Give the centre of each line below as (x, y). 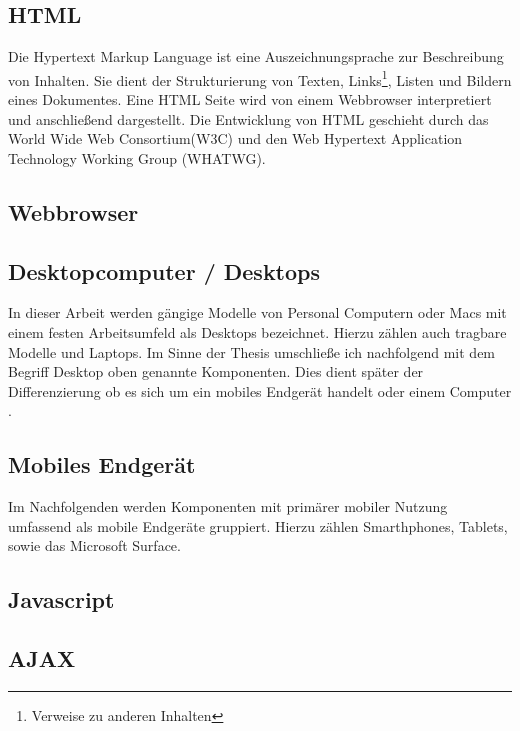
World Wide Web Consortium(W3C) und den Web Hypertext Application (235, 138)
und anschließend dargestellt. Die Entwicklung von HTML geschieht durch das (248, 118)
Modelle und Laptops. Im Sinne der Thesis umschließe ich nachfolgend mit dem (252, 351)
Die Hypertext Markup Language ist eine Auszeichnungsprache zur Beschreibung (256, 56)
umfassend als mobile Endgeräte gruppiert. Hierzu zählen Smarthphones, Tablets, (258, 525)
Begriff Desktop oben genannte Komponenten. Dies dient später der (216, 371)
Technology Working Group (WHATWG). (137, 157)
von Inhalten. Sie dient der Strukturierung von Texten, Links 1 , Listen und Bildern (260, 78)
